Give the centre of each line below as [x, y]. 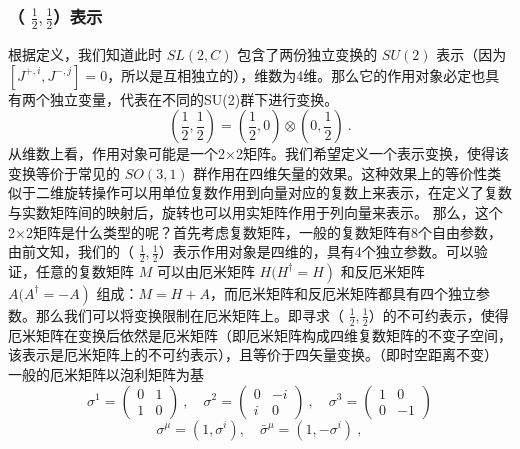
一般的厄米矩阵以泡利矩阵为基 [106, 373]
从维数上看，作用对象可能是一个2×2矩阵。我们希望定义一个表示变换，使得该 [258, 153]
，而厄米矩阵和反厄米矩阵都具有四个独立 [343, 292]
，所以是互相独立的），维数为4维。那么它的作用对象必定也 [296, 74]
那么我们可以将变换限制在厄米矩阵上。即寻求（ [189, 314]
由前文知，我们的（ [71, 251]
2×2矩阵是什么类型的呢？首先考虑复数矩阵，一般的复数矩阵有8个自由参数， [255, 231]
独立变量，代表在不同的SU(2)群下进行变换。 [194, 98]
